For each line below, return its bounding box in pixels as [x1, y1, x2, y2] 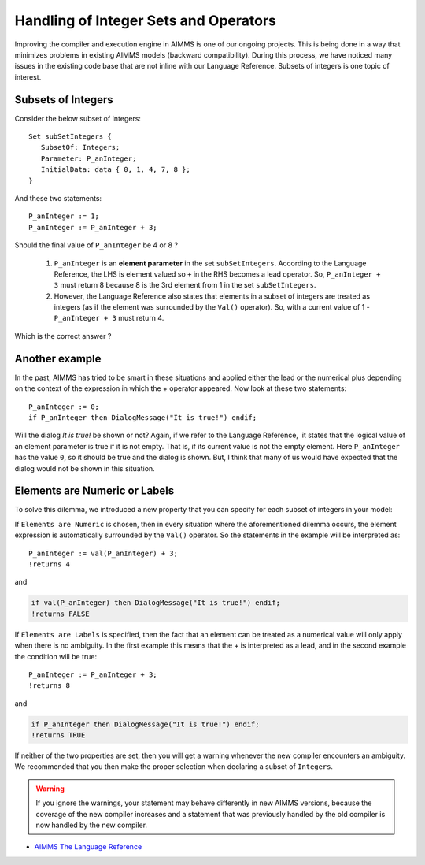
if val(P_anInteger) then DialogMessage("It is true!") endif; [31, 599, 281, 607]
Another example [14, 351, 102, 366]
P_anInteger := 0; [28, 402, 100, 411]
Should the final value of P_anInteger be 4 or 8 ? [14, 240, 179, 250]
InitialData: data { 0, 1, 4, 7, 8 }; [40, 165, 190, 174]
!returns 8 [28, 681, 71, 690]
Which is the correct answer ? [14, 331, 112, 340]
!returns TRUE [31, 731, 86, 740]
